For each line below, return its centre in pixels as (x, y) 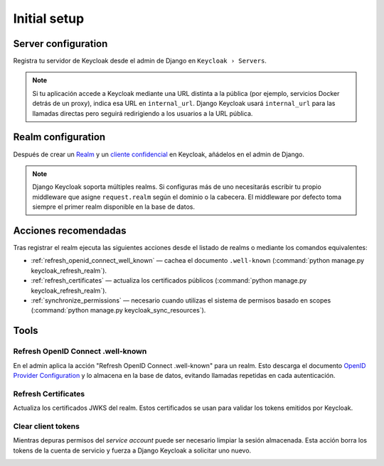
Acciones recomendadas (70, 231)
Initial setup (49, 18)
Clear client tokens (46, 426)
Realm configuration (59, 137)
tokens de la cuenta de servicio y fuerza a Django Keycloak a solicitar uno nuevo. (132, 450)
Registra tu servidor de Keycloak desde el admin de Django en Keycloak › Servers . (140, 61)
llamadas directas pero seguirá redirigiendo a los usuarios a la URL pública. (143, 113)
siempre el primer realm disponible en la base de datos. (114, 207)
